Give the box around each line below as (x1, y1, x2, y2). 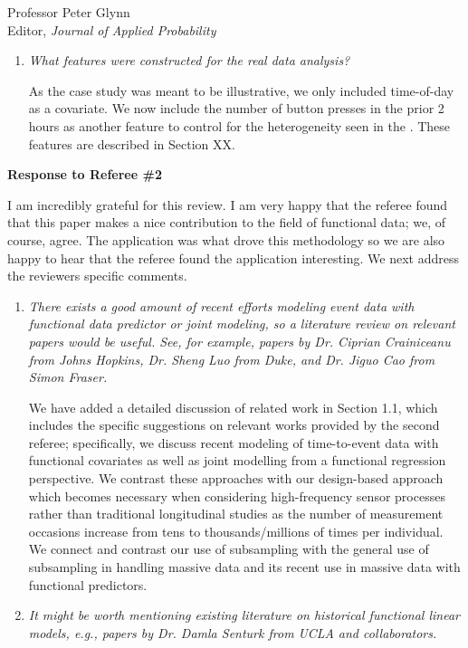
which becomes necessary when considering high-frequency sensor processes (28, 486, 445, 505)
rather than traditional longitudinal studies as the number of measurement (28, 504, 444, 523)
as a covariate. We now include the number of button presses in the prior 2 (28, 99, 444, 118)
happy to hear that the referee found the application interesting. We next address (7, 248, 460, 267)
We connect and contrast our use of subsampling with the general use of (28, 539, 429, 558)
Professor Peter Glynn (7, 3, 130, 21)
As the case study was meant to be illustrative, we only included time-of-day (28, 81, 454, 100)
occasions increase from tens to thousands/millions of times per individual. (28, 521, 444, 540)
